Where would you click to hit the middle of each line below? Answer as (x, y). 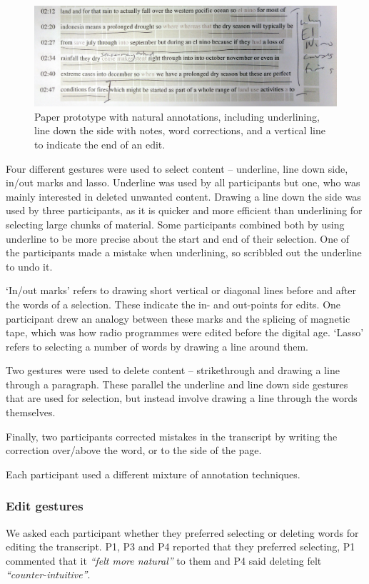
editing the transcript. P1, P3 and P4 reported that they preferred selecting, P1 (181, 547)
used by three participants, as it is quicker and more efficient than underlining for (184, 210)
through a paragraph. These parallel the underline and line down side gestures (177, 384)
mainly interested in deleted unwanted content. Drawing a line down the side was (183, 196)
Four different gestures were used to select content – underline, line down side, (177, 168)
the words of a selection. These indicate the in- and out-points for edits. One (173, 304)
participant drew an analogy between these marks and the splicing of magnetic (178, 318)
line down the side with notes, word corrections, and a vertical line (180, 130)
